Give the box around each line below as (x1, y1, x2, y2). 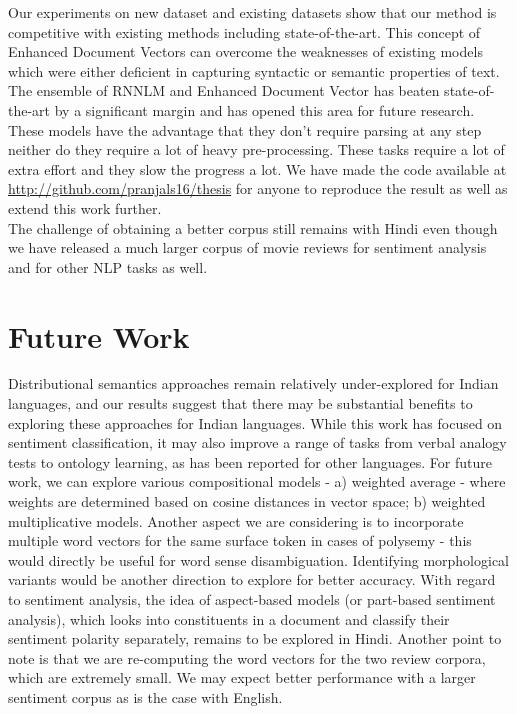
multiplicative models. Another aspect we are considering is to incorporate (8, 510, 464, 531)
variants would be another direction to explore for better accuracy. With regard (8, 569, 496, 590)
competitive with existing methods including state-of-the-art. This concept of (8, 21, 481, 42)
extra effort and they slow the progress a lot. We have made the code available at (8, 158, 507, 179)
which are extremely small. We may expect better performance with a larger (8, 667, 476, 688)
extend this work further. (8, 197, 162, 218)
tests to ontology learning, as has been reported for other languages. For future (8, 451, 492, 472)
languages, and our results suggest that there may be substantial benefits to (8, 393, 473, 414)
